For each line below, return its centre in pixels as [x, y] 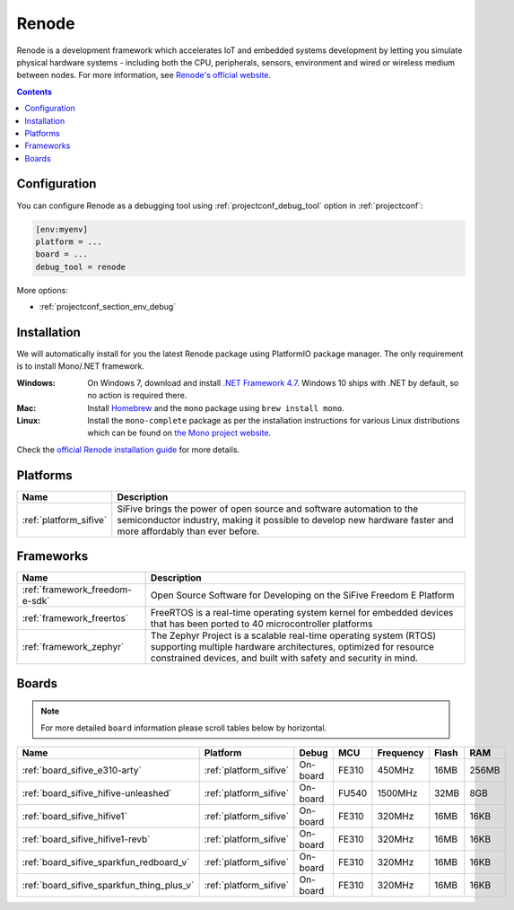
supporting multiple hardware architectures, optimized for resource [292, 647]
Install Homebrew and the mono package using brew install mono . [216, 407]
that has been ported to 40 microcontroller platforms [261, 624]
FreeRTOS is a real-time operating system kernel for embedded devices [302, 613]
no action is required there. [137, 396]
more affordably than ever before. [188, 531]
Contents [35, 92]
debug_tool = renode [80, 267]
